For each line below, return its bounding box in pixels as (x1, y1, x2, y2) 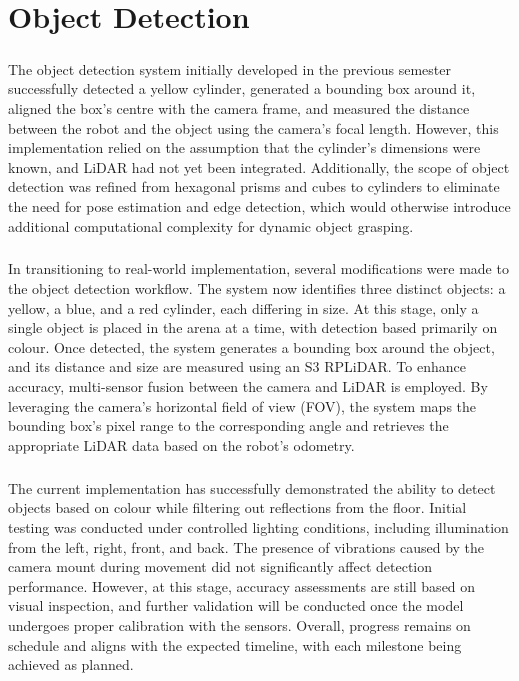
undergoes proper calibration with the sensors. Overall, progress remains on (8, 614, 471, 635)
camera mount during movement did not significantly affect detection (8, 556, 433, 577)
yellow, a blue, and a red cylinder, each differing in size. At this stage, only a (8, 297, 479, 318)
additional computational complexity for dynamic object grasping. (8, 215, 414, 236)
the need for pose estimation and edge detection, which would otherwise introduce (8, 195, 511, 216)
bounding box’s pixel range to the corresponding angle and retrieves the (8, 415, 449, 436)
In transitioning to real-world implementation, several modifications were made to (8, 258, 509, 279)
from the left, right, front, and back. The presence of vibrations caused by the (8, 536, 485, 557)
